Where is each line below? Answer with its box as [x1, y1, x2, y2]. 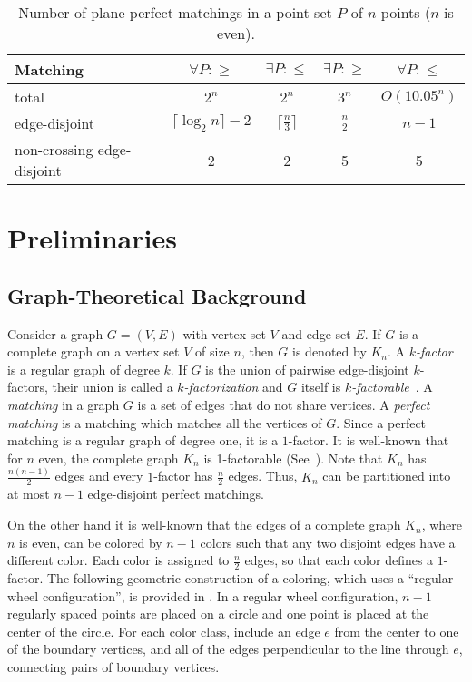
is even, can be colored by [19, 532, 162, 551]
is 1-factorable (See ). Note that [203, 448, 383, 467]
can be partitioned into [322, 466, 451, 485]
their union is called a [52, 377, 173, 396]
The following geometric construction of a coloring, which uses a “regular [46, 569, 454, 588]
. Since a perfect [336, 413, 427, 432]
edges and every [54, 466, 143, 485]
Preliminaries [7, 219, 177, 257]
